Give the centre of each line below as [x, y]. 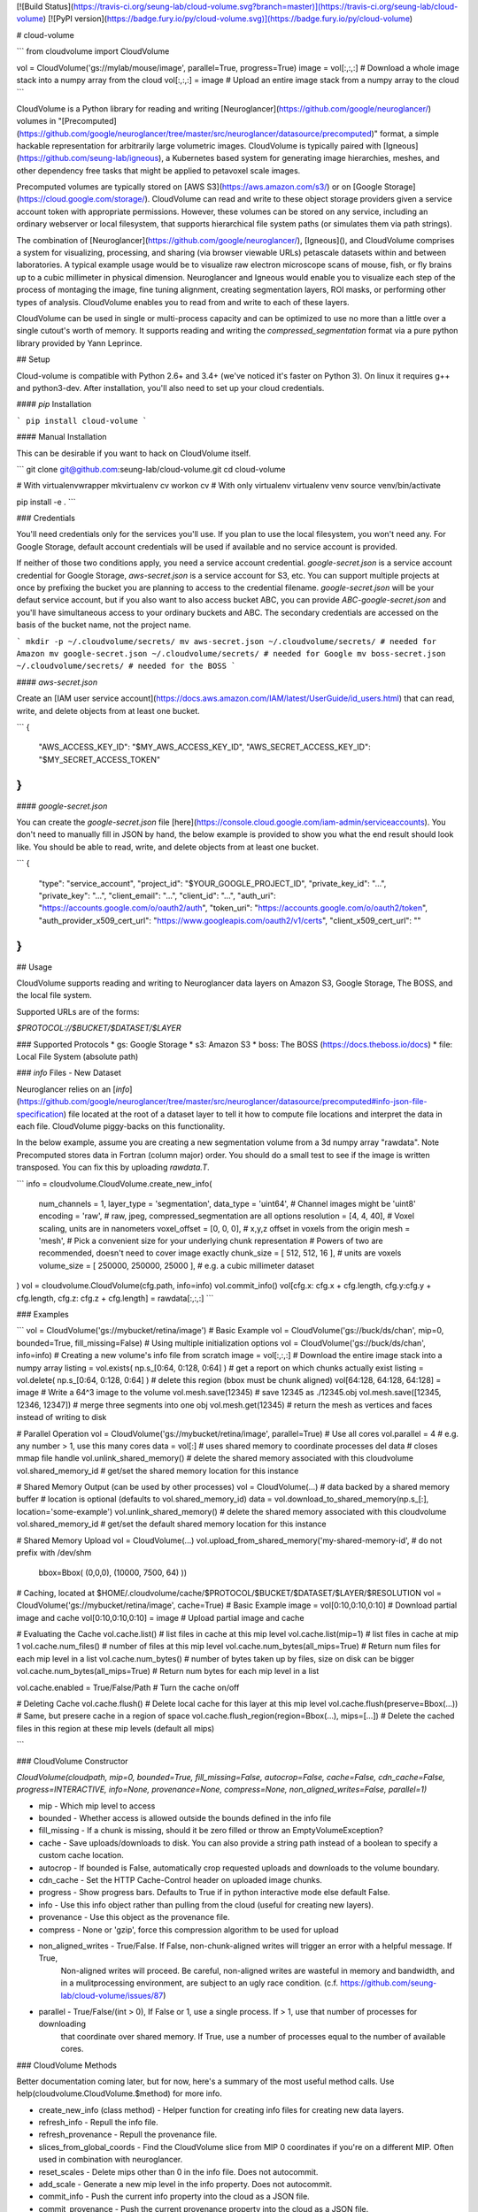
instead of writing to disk [62, 1417]
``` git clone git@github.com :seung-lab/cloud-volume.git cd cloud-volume [151, 469]
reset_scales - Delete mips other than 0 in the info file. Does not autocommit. [178, 2171]
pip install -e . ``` [46, 502]
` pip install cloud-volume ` [82, 421]
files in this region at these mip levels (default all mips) [116, 1728]
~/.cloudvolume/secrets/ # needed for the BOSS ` [126, 666]
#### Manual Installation [62, 437]
